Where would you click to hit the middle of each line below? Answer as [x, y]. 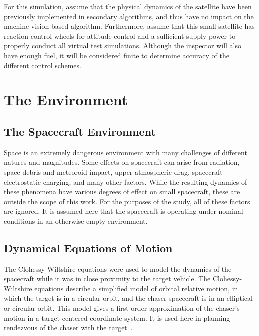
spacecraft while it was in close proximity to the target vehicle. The [107, 279]
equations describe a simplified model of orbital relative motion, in [136, 288]
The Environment [66, 100]
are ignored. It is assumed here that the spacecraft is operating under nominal [124, 211]
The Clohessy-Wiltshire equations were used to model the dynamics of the [118, 269]
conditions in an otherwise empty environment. [76, 221]
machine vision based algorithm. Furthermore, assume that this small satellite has [129, 26]
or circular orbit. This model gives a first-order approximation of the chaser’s [122, 308]
